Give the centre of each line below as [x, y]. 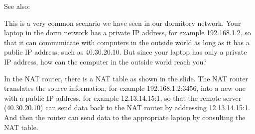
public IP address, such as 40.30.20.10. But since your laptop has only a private [126, 52]
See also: [17, 6]
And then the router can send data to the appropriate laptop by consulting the [125, 117]
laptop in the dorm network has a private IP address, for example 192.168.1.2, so [127, 33]
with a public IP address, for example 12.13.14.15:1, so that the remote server [123, 98]
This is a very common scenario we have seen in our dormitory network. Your [123, 23]
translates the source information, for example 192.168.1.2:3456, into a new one [125, 88]
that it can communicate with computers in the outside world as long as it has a [127, 42]
